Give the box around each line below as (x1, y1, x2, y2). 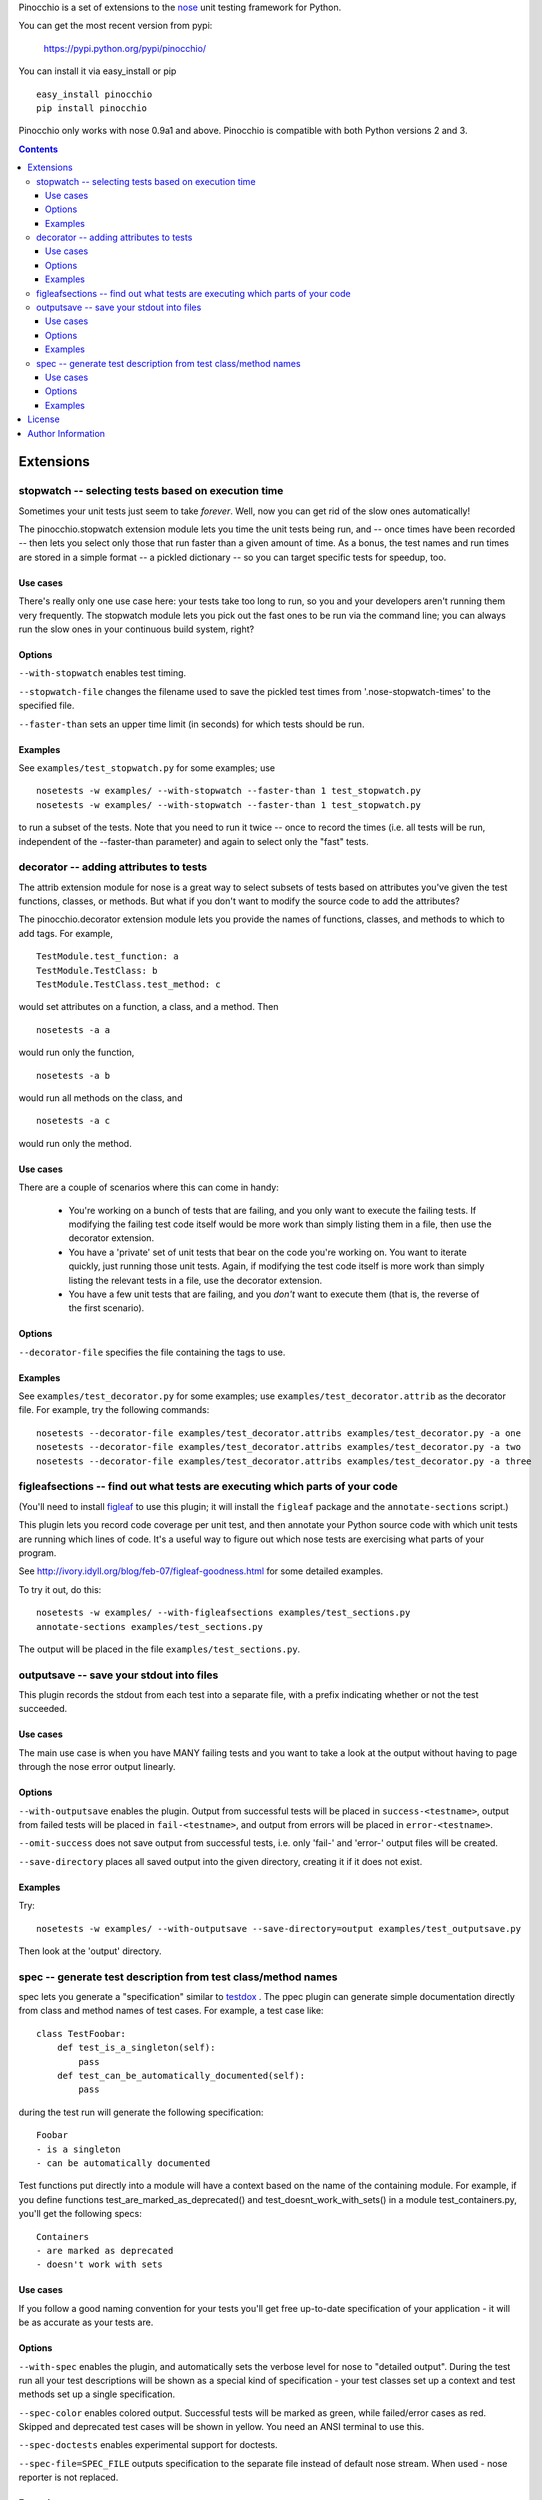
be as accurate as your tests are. (18, 2316, 154, 2329)
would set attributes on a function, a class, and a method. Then (18, 1001, 279, 1013)
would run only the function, (18, 1046, 135, 1059)
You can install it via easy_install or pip (18, 65, 177, 77)
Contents (18, 143, 59, 155)
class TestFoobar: (36, 2028, 127, 2039)
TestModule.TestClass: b (36, 965, 158, 976)
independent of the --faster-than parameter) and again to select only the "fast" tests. (18, 835, 369, 847)
